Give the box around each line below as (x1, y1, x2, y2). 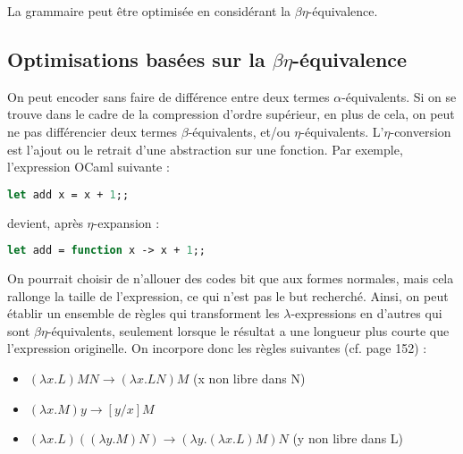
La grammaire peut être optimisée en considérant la (7, 2, 291, 20)
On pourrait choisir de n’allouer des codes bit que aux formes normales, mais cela (7, 269, 454, 288)
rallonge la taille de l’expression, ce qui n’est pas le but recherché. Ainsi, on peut (7, 286, 449, 305)
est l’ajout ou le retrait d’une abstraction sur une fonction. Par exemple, (7, 139, 403, 158)
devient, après (7, 213, 83, 231)
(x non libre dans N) (193, 369, 306, 388)
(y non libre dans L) (292, 428, 404, 447)
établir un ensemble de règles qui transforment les (7, 304, 280, 323)
